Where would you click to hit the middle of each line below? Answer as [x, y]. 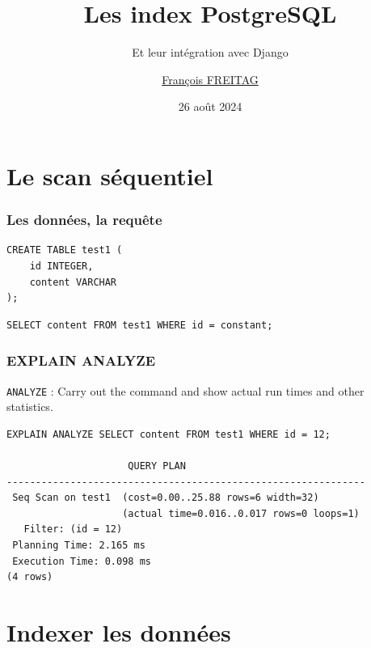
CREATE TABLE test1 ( [65, 250]
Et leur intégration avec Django [210, 52]
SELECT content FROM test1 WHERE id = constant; [140, 325]
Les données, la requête [84, 220]
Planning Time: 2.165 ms [79, 545]
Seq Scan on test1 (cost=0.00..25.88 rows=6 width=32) [166, 498]
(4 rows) [30, 577]
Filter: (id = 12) [73, 529]
